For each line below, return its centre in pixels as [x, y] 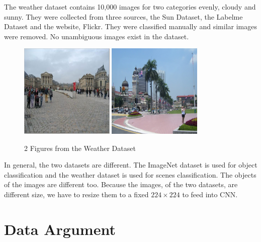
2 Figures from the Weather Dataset [80, 148]
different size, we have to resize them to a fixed [76, 194]
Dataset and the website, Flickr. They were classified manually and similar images [130, 26]
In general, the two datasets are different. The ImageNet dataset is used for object [131, 165]
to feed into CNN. [210, 194]
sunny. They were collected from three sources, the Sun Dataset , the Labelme [123, 16]
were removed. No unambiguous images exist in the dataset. [97, 36]
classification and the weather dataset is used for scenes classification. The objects [130, 174]
